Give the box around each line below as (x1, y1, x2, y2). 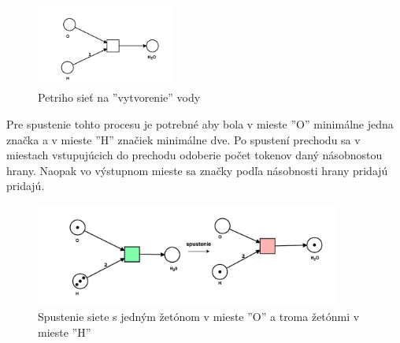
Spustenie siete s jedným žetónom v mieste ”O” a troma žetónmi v (38, 308, 360, 324)
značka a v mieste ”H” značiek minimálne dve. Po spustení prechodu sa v (6, 131, 361, 147)
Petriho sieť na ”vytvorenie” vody (38, 89, 201, 106)
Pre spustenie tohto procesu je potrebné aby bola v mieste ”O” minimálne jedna (6, 115, 394, 132)
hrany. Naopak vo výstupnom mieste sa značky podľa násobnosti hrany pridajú (6, 162, 388, 178)
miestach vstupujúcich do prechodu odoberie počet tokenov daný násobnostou (6, 147, 383, 163)
